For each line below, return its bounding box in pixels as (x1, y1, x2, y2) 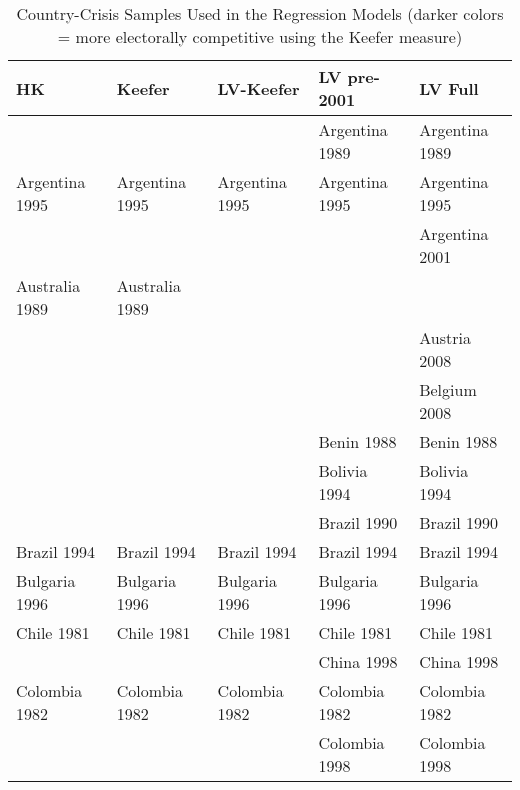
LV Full (419, 76, 479, 100)
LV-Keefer (217, 76, 300, 100)
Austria (419, 326, 471, 349)
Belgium (419, 378, 477, 401)
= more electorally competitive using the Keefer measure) (57, 25, 463, 48)
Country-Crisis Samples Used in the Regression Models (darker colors (16, 2, 504, 25)
